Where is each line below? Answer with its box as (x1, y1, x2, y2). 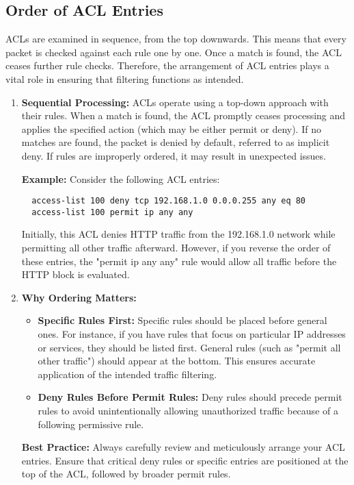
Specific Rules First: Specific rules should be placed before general (38, 313, 327, 327)
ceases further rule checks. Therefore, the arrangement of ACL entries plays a (5, 58, 329, 73)
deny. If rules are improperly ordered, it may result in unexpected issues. (21, 148, 326, 162)
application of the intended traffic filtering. (38, 366, 217, 381)
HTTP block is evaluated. (21, 267, 130, 282)
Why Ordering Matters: (21, 290, 137, 304)
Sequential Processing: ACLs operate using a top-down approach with (21, 95, 329, 109)
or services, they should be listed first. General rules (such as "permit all (38, 340, 341, 354)
